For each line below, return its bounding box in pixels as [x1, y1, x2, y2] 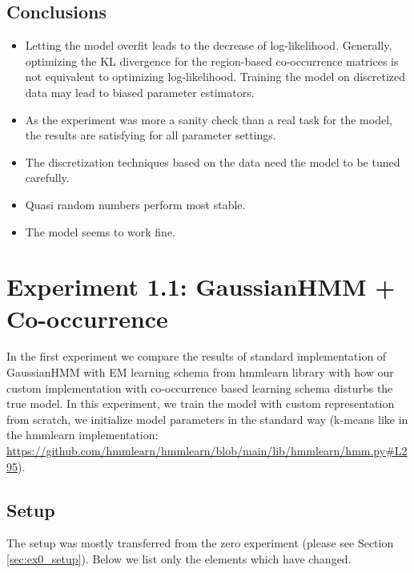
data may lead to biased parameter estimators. [25, 83, 255, 100]
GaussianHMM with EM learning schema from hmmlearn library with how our [6, 364, 394, 381]
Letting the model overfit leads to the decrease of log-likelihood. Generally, [25, 37, 392, 54]
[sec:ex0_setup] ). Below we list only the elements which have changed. [6, 551, 352, 567]
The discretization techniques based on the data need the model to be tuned [25, 153, 400, 170]
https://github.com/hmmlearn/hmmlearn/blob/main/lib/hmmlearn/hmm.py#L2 [6, 442, 408, 459]
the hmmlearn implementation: [6, 426, 159, 443]
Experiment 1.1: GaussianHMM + [6, 270, 396, 303]
